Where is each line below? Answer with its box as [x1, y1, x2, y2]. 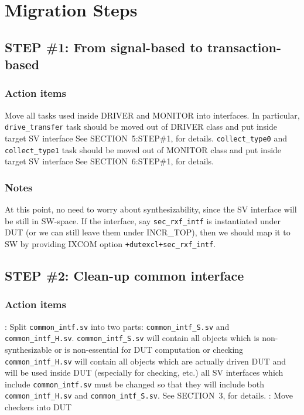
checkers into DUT [5, 401, 72, 413]
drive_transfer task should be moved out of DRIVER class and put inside [5, 120, 278, 133]
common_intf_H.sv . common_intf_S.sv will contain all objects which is [5, 332, 259, 344]
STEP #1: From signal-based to [5, 38, 203, 56]
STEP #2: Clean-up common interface [5, 266, 244, 285]
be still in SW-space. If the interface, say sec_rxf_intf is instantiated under [5, 214, 281, 227]
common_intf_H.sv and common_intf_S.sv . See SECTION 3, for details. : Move [5, 389, 293, 401]
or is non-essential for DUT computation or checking [54, 343, 244, 355]
